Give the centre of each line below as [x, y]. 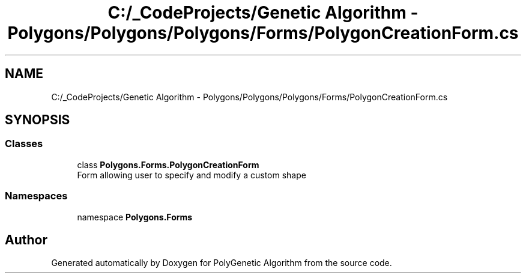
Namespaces [36, 196]
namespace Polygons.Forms [135, 217]
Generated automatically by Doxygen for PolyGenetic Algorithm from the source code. [222, 263]
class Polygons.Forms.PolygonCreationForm [168, 165]
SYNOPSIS [38, 120]
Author [26, 240]
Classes [24, 144]
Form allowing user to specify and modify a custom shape [192, 175]
